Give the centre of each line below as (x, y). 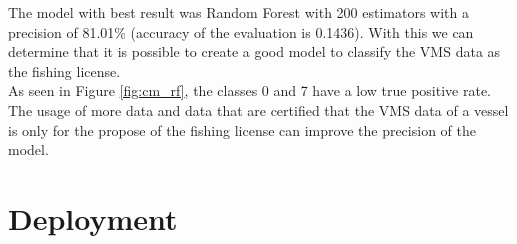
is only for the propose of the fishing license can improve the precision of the (242, 129)
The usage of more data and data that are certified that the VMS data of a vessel (258, 109)
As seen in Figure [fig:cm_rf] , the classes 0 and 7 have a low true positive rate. (249, 90)
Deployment (93, 217)
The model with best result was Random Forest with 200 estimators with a (238, 12)
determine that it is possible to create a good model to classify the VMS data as (254, 51)
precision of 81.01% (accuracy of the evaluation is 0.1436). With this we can (241, 31)
